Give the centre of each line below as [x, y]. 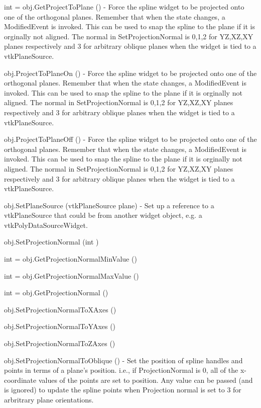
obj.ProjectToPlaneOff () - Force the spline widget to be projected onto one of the [130, 139]
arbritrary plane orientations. [49, 399]
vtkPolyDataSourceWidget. [46, 225]
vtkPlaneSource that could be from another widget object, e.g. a [103, 215]
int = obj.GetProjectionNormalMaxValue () [72, 275]
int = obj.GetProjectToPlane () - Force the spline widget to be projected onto [124, 7]
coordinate [20, 380]
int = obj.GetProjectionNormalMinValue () [71, 259]
